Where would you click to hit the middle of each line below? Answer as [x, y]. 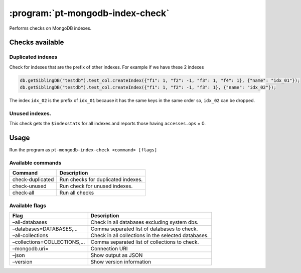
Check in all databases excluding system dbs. [144, 222]
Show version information [121, 262]
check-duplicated [33, 179]
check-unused [30, 186]
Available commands [35, 162]
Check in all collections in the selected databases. [150, 235]
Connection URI [109, 249]
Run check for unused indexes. [96, 186]
